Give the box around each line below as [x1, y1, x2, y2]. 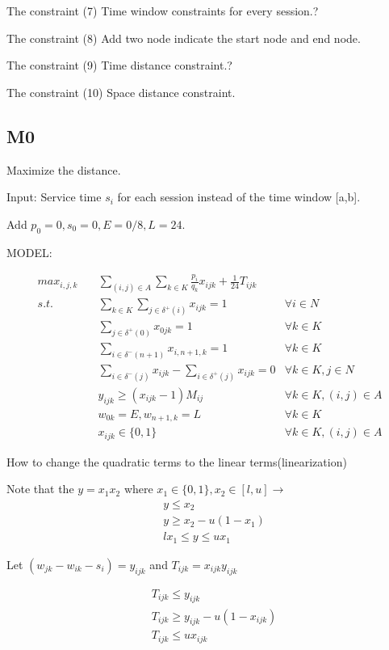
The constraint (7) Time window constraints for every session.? [6, 2, 319, 19]
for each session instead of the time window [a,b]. [117, 188, 361, 205]
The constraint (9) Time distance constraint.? [6, 57, 232, 74]
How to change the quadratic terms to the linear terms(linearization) [6, 453, 347, 470]
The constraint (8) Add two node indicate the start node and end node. [6, 29, 361, 46]
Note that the [6, 480, 74, 497]
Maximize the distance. [6, 161, 121, 178]
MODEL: [6, 243, 52, 260]
